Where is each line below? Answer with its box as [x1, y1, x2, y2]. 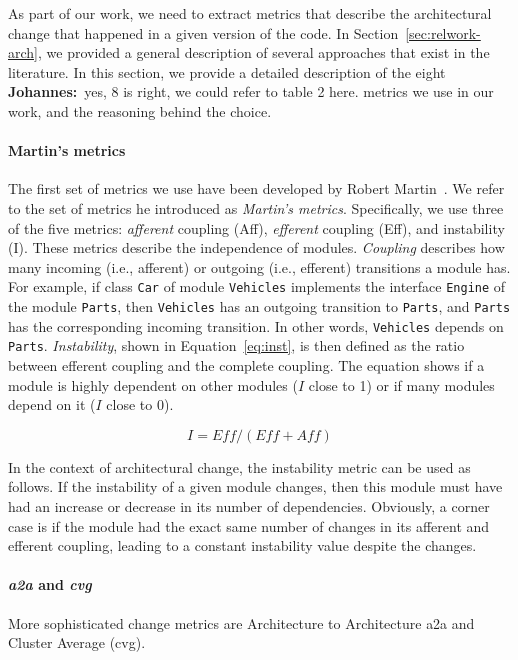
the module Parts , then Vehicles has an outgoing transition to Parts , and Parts [8, 295, 511, 316]
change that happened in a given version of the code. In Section [8, 22, 399, 43]
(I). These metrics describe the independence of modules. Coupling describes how [8, 237, 505, 258]
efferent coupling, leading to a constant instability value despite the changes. [8, 535, 477, 556]
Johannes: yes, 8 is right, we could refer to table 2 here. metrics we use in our [8, 81, 494, 102]
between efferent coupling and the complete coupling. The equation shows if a [8, 354, 485, 375]
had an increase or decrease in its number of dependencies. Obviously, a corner [8, 495, 490, 516]
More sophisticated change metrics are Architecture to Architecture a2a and [8, 612, 475, 633]
